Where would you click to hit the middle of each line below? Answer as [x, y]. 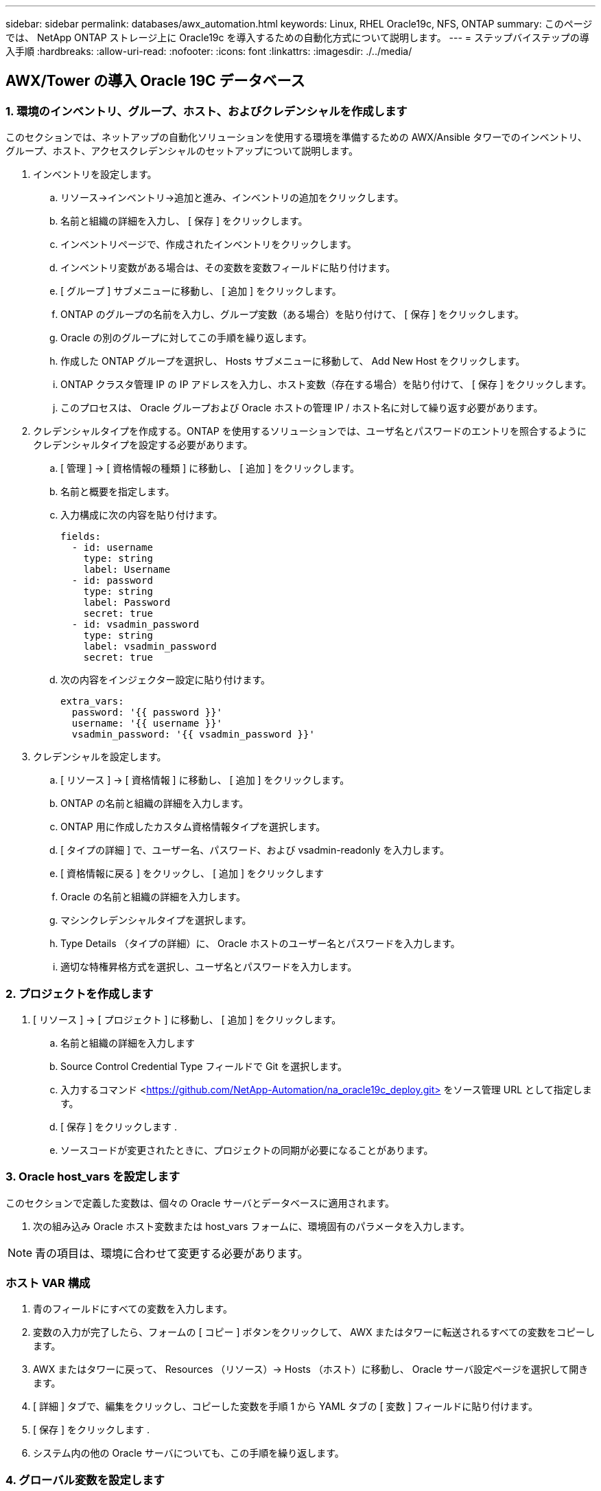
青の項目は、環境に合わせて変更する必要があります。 [172, 1253]
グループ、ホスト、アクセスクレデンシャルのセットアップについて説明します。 [182, 151]
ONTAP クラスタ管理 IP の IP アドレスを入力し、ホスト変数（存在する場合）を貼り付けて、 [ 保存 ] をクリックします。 [326, 385]
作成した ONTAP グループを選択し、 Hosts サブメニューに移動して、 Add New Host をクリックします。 [293, 361]
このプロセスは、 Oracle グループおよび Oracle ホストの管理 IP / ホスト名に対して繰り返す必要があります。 [302, 408]
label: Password [127, 603]
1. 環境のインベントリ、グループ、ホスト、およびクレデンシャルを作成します [207, 111]
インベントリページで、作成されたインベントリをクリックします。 [209, 244]
